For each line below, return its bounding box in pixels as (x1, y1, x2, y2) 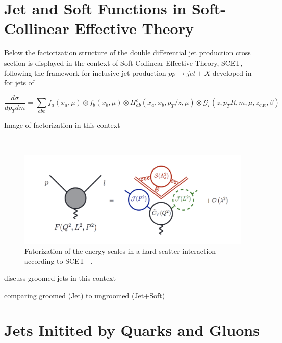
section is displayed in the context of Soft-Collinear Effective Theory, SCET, (4, 57, 243, 68)
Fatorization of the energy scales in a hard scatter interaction (24, 245, 216, 256)
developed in (212, 67, 252, 78)
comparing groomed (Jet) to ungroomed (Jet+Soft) (4, 290, 165, 300)
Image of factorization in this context (4, 120, 120, 130)
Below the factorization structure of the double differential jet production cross (4, 47, 251, 58)
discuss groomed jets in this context (4, 273, 116, 283)
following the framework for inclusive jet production (4, 67, 166, 78)
